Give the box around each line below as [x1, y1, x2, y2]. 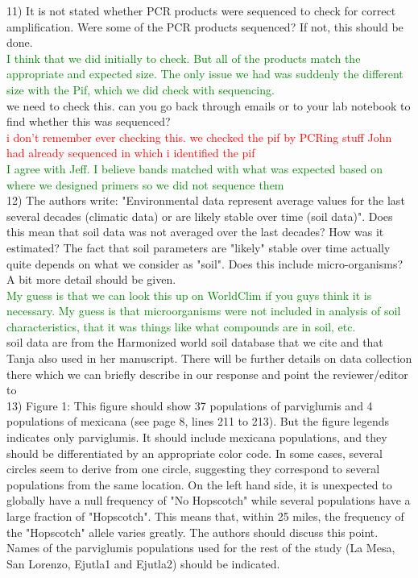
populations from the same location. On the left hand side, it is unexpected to [6, 476, 392, 493]
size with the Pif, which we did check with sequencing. [6, 81, 275, 98]
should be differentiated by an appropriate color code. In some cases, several [6, 444, 383, 461]
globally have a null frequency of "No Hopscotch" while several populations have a [6, 492, 411, 509]
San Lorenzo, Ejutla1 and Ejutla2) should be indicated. [6, 555, 280, 572]
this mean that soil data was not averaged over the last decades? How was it [6, 223, 384, 240]
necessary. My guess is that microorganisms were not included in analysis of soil [6, 302, 401, 319]
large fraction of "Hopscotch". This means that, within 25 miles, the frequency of [6, 508, 404, 524]
